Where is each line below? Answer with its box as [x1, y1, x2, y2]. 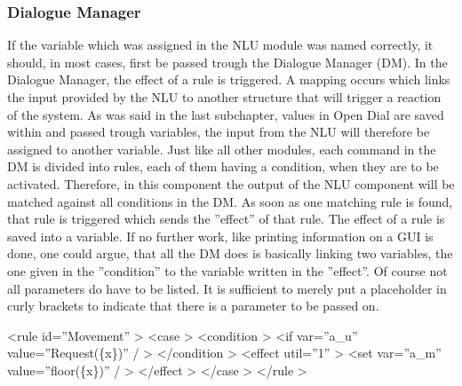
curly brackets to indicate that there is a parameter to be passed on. [7, 296, 379, 315]
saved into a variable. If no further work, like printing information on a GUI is [7, 226, 434, 245]
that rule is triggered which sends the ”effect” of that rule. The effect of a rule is [7, 209, 445, 228]
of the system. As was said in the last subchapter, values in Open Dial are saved [7, 105, 444, 123]
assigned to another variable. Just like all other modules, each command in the [7, 139, 436, 158]
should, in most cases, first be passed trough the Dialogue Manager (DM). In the [7, 52, 448, 71]
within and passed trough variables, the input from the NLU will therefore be [7, 122, 430, 141]
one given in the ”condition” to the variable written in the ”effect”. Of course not [7, 261, 448, 280]
